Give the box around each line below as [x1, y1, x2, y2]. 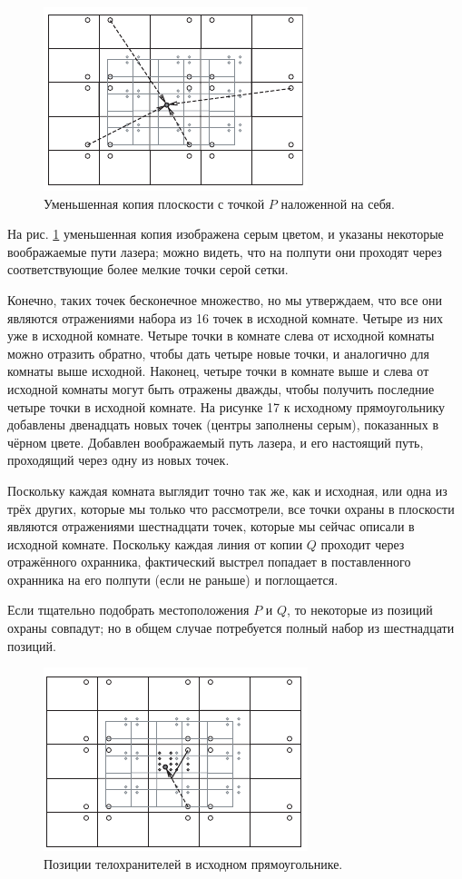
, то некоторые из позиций [287, 600, 433, 619]
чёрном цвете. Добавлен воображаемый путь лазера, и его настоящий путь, [7, 432, 424, 451]
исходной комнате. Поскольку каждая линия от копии [7, 534, 303, 553]
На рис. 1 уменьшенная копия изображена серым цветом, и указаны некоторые [7, 224, 444, 243]
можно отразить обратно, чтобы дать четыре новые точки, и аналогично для [7, 343, 429, 362]
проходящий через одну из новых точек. [7, 450, 230, 469]
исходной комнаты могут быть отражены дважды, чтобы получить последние [7, 379, 435, 398]
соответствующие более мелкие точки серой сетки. [7, 260, 289, 279]
